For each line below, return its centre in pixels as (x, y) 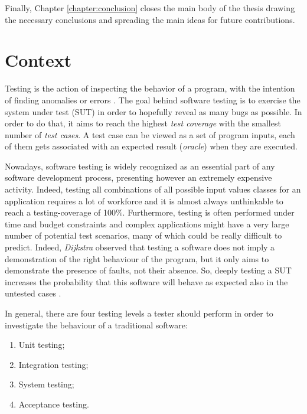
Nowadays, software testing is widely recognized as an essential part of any (140, 166)
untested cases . (33, 293)
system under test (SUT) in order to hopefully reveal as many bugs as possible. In (153, 111)
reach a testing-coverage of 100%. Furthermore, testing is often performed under (150, 212)
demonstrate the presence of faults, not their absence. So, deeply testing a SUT (148, 270)
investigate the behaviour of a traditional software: (96, 325)
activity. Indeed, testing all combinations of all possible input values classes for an (153, 189)
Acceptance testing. (54, 404)
